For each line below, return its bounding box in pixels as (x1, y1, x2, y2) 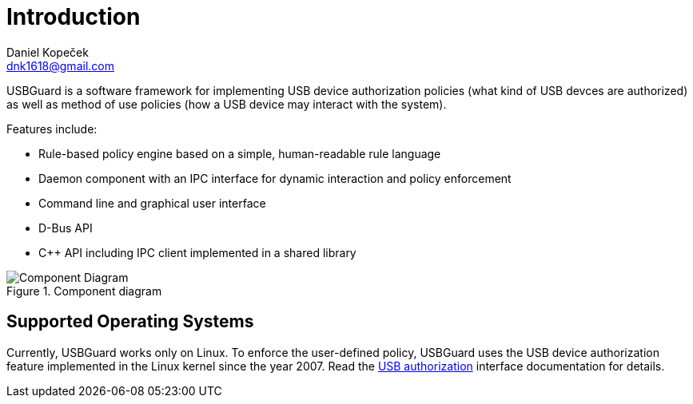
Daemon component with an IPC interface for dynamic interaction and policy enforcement (38, 171, 512, 185)
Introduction (6, 3, 141, 30)
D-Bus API (38, 220, 93, 235)
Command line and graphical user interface (38, 196, 266, 210)
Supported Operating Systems (6, 311, 254, 332)
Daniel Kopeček (6, 45, 89, 59)
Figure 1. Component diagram (6, 283, 162, 298)
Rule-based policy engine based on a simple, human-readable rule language (38, 146, 441, 160)
